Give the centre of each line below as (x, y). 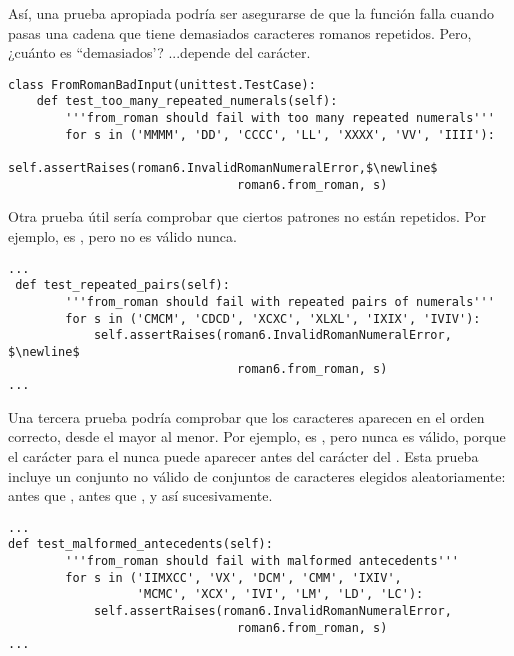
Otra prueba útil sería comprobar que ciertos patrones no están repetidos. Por (247, 216)
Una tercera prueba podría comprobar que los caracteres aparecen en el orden (246, 416)
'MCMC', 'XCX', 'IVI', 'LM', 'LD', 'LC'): (280, 594)
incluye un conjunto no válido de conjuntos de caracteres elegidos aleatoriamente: (257, 475)
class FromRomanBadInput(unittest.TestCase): (162, 84)
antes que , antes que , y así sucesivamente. (140, 495)
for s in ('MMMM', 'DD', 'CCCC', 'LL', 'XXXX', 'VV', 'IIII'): (280, 134)
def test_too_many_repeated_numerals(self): (187, 101)
